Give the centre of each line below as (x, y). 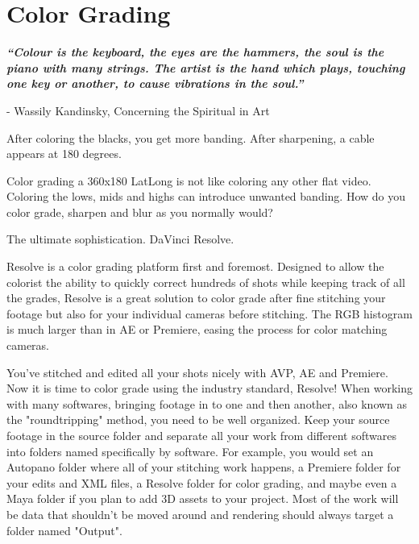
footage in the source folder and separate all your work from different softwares (201, 435)
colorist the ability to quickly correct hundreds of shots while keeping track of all (206, 282)
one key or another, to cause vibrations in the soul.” (155, 83)
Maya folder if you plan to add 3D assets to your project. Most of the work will (203, 498)
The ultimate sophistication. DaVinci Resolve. (120, 239)
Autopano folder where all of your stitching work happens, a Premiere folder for (204, 467)
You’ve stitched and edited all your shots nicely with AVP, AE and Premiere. (197, 372)
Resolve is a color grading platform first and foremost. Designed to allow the (195, 266)
